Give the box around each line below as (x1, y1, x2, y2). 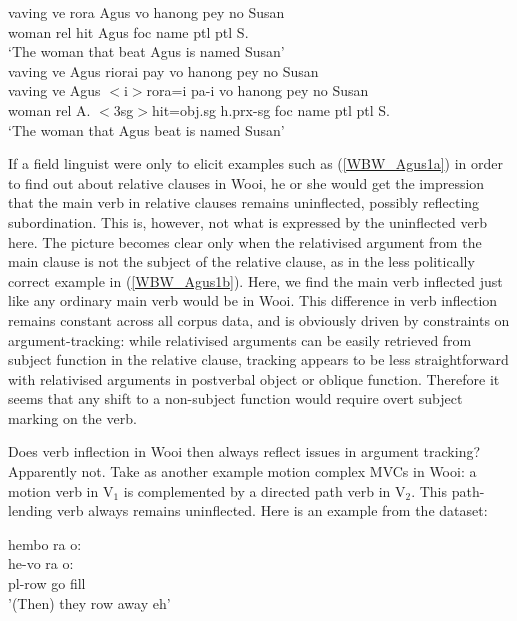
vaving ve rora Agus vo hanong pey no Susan (8, 2, 285, 22)
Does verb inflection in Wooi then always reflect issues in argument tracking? (8, 441, 481, 462)
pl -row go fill (8, 573, 86, 594)
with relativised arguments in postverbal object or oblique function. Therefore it (8, 368, 500, 389)
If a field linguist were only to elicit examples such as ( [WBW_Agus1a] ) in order (8, 153, 503, 174)
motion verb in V (8, 480, 114, 501)
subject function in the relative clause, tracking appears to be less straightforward (8, 349, 509, 370)
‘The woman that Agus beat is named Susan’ (8, 119, 285, 140)
